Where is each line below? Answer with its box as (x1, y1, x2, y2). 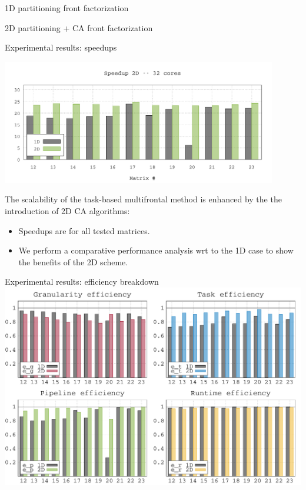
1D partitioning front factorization (5, 2, 129, 14)
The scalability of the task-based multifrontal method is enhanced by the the (5, 193, 282, 205)
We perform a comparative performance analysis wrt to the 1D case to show (18, 244, 294, 256)
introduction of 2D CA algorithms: (5, 204, 130, 216)
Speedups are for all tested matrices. (18, 224, 150, 236)
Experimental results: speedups (5, 41, 117, 54)
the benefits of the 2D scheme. (18, 255, 128, 268)
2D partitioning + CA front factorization (5, 21, 153, 34)
